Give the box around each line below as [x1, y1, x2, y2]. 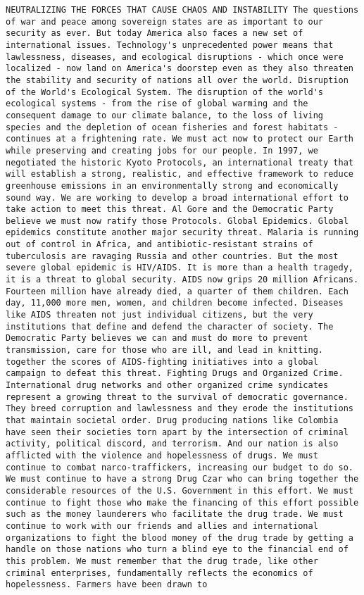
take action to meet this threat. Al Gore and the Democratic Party [6, 204, 334, 215]
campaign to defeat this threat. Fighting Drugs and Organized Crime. [6, 368, 344, 379]
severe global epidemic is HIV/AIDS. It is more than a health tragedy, [6, 263, 353, 273]
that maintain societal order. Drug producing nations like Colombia [6, 415, 339, 425]
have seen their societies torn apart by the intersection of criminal [6, 427, 349, 437]
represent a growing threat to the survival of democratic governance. [6, 392, 349, 402]
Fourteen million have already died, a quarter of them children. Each [6, 286, 349, 296]
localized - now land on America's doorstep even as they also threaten [6, 63, 353, 74]
